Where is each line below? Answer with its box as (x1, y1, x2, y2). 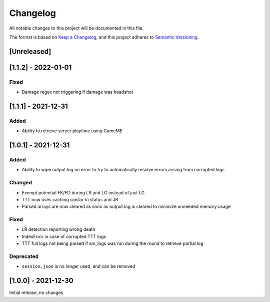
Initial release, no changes (9, 289, 63, 295)
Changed (9, 179, 32, 186)
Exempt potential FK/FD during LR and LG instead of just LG (21, 189, 145, 195)
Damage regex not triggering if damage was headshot (21, 89, 133, 95)
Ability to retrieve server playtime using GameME (21, 128, 122, 134)
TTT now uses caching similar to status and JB (21, 196, 118, 202)
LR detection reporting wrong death (21, 226, 95, 232)
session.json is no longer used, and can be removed (21, 263, 135, 269)
